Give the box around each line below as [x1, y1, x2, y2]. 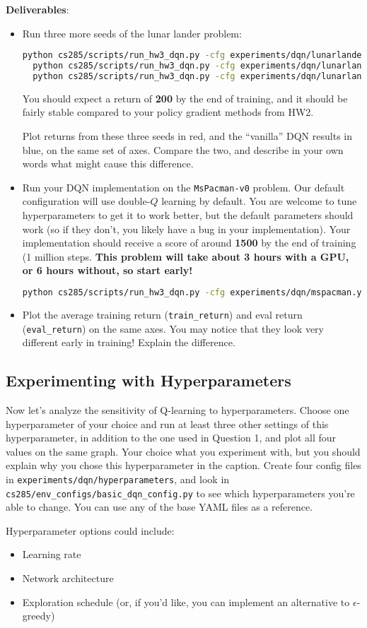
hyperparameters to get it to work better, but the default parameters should [22, 208, 354, 223]
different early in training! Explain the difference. [22, 335, 235, 350]
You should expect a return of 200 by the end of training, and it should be [22, 90, 348, 105]
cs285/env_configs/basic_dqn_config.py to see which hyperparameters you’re [6, 485, 355, 500]
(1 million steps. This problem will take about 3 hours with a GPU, [22, 249, 349, 263]
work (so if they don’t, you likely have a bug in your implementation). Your [22, 221, 351, 236]
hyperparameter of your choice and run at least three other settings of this [6, 416, 329, 431]
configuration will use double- [22, 194, 151, 208]
